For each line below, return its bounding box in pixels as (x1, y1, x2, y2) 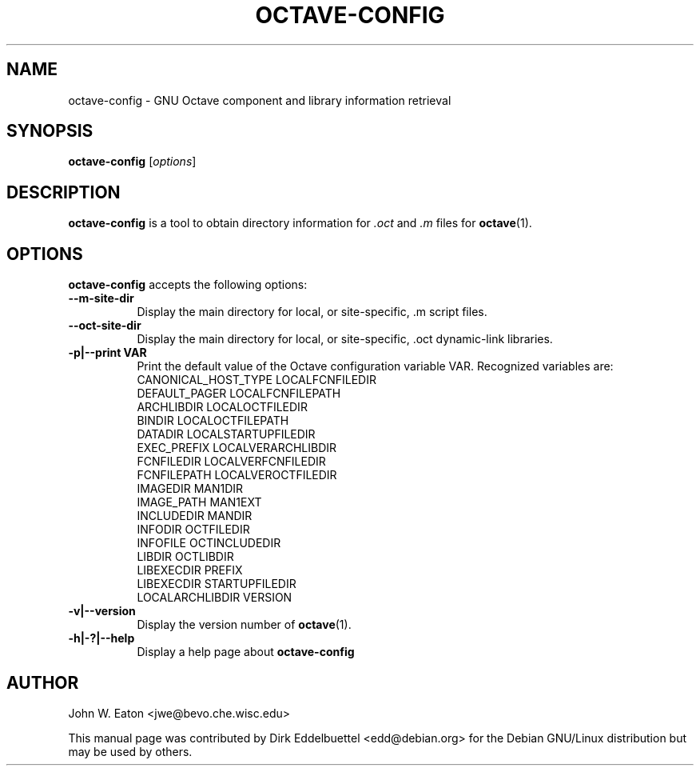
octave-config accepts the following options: (68, 278, 308, 292)
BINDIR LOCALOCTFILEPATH (137, 414, 289, 428)
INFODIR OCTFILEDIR (137, 522, 250, 537)
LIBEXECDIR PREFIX (137, 563, 243, 578)
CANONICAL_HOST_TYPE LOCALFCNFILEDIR (137, 373, 376, 387)
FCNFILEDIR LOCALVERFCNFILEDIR (137, 454, 326, 469)
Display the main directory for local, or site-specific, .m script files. (137, 305, 487, 319)
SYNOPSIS (6, 121, 93, 142)
